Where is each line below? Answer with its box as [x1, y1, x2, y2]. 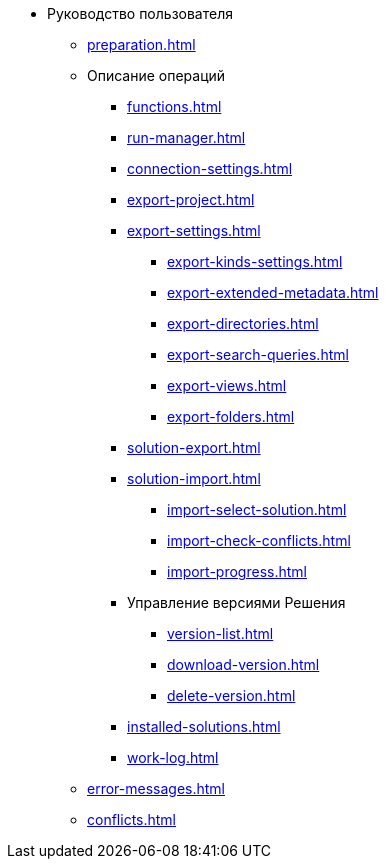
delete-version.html [167, 687, 296, 704]
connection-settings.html [127, 160, 293, 177]
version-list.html [167, 625, 274, 642]
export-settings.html [127, 222, 261, 239]
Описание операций [87, 67, 226, 84]
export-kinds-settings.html [167, 253, 343, 270]
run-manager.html [127, 129, 246, 146]
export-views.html [167, 377, 287, 394]
